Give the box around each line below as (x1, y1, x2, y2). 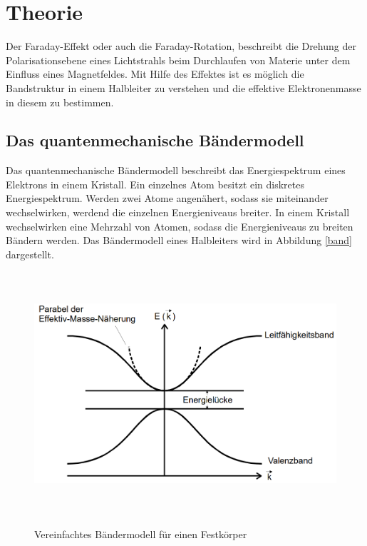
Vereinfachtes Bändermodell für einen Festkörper (34, 527, 247, 542)
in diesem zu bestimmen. (6, 94, 114, 109)
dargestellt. (6, 246, 54, 261)
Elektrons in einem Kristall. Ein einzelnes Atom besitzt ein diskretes (6, 176, 305, 191)
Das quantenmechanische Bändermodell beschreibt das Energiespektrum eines (6, 163, 346, 178)
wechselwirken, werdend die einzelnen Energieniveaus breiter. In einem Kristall (6, 205, 350, 220)
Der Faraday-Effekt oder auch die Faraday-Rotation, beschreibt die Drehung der (6, 39, 356, 54)
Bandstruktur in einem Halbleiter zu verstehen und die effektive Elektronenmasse (6, 80, 361, 95)
